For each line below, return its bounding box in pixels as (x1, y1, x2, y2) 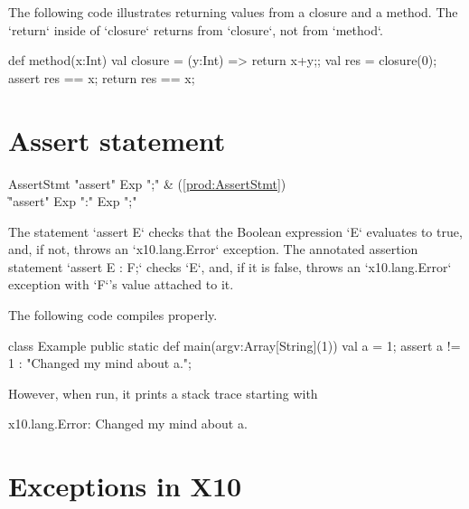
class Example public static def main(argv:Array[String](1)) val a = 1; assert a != (8, 335, 461, 354)
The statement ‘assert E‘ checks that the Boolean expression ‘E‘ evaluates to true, (8, 222, 463, 240)
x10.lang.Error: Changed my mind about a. (8, 414, 248, 433)
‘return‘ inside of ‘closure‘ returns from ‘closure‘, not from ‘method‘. (8, 20, 383, 39)
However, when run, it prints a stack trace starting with (8, 383, 318, 402)
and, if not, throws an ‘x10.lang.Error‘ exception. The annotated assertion (8, 240, 418, 259)
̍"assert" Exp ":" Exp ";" (8, 192, 137, 211)
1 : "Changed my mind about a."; (8, 353, 192, 372)
